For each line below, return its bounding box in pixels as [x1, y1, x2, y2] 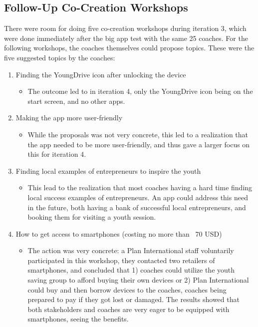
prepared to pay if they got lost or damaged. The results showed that [27, 294, 240, 305]
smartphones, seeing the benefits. [27, 314, 129, 324]
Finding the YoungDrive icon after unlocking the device [15, 69, 186, 79]
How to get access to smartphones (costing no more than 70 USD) [15, 228, 222, 239]
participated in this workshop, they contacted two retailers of [27, 255, 215, 265]
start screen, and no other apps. [27, 95, 125, 106]
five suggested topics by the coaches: [4, 52, 115, 62]
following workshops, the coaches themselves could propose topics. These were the [4, 42, 255, 53]
